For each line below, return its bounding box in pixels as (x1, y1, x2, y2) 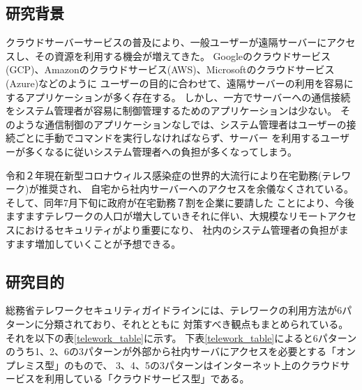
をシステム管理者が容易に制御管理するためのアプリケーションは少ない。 (6, 103, 338, 118)
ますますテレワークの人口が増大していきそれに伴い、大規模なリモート (6, 209, 328, 223)
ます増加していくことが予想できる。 (15, 236, 181, 250)
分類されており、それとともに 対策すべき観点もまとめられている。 (44, 316, 349, 331)
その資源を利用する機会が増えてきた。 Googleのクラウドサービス (34, 48, 331, 63)
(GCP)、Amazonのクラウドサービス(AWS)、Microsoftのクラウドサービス (6, 62, 335, 77)
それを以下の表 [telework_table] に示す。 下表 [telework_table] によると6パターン (6, 330, 357, 345)
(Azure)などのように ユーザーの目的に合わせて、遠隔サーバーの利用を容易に (6, 75, 354, 90)
